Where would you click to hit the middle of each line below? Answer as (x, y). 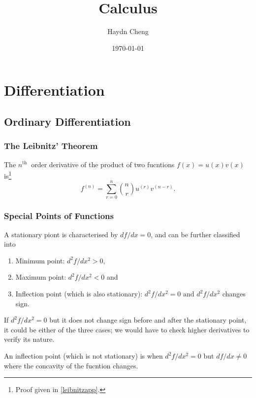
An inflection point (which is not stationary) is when (83, 356)
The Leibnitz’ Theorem (51, 146)
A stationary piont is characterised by (61, 234)
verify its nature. (29, 339)
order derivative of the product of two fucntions (103, 164)
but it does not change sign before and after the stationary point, (148, 320)
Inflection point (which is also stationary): (79, 294)
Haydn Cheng (128, 31)
